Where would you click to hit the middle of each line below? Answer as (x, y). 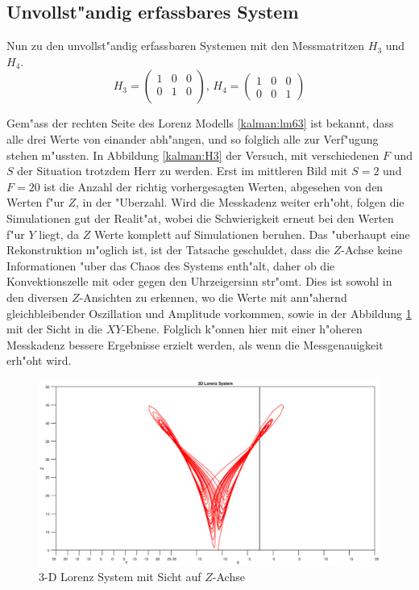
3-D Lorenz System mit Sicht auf (120, 577)
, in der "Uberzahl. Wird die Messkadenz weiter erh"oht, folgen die (240, 202)
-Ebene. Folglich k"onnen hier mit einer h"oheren (242, 329)
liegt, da (59, 234)
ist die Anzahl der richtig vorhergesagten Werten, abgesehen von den (214, 186)
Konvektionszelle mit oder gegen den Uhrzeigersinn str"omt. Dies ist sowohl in (199, 281)
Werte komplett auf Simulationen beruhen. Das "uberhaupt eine (252, 234)
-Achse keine (372, 250)
